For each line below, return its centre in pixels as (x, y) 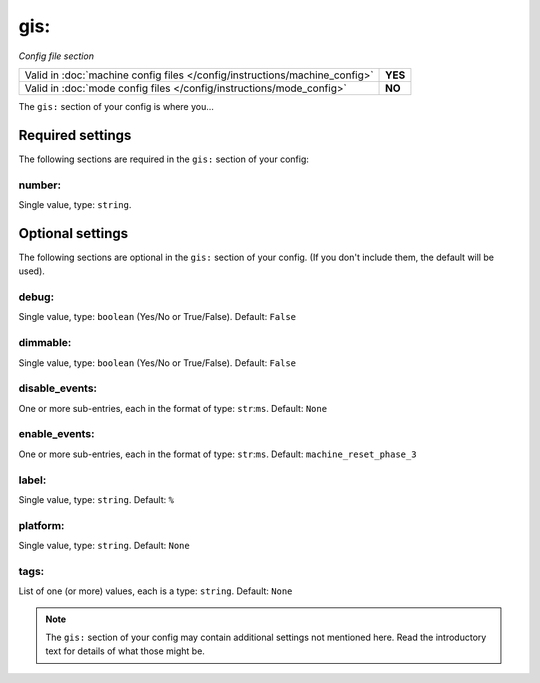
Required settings (75, 135)
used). (31, 271)
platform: (41, 525)
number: (40, 185)
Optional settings (73, 233)
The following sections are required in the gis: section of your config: (163, 159)
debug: (36, 297)
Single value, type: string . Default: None (104, 546)
